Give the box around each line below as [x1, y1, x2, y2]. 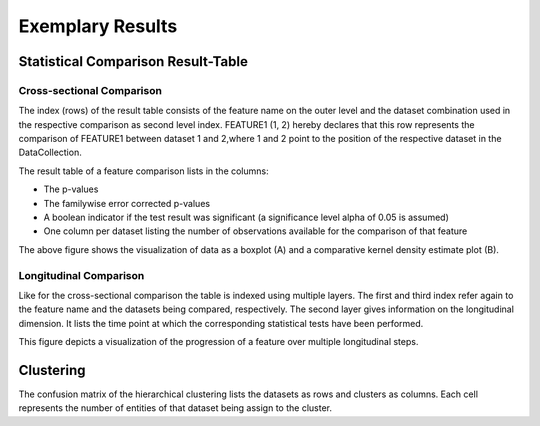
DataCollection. [18, 146, 82, 159]
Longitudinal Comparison [18, 268, 145, 282]
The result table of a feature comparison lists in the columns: [18, 165, 269, 177]
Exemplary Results [18, 15, 178, 37]
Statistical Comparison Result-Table [18, 53, 249, 70]
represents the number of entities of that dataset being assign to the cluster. [18, 402, 332, 414]
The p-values [43, 183, 99, 195]
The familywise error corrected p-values [43, 197, 210, 209]
